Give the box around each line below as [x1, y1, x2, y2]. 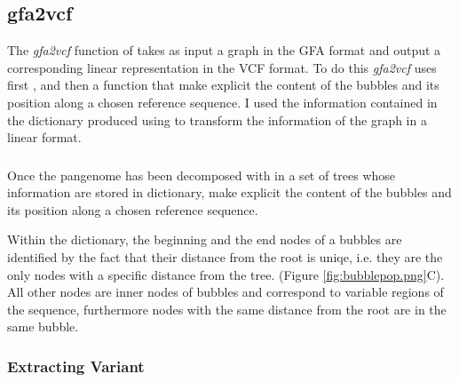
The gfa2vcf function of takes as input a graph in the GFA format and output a [7, 41, 441, 60]
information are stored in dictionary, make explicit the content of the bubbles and [7, 183, 452, 202]
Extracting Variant [7, 354, 145, 377]
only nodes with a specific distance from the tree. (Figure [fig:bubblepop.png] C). [7, 265, 445, 283]
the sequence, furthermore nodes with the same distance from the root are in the [7, 299, 447, 318]
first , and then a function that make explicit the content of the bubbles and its [7, 76, 439, 94]
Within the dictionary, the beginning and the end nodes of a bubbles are [7, 230, 402, 249]
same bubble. [7, 317, 79, 336]
